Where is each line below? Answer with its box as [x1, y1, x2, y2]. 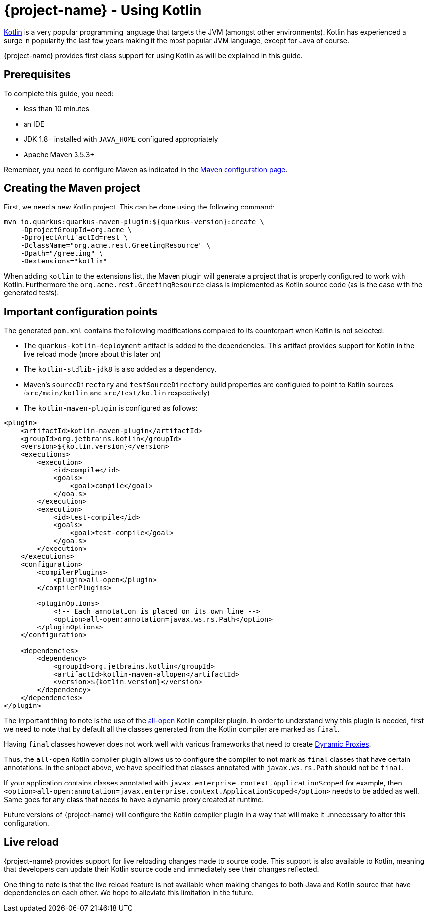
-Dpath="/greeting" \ [20, 249, 103, 258]
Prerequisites [4, 68, 71, 81]
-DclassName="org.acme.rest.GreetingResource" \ [20, 241, 211, 250]
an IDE [24, 119, 45, 128]
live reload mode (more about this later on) [24, 350, 161, 359]
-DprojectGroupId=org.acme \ [20, 226, 132, 234]
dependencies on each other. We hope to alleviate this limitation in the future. [4, 889, 254, 897]
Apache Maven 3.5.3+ [24, 150, 95, 158]
